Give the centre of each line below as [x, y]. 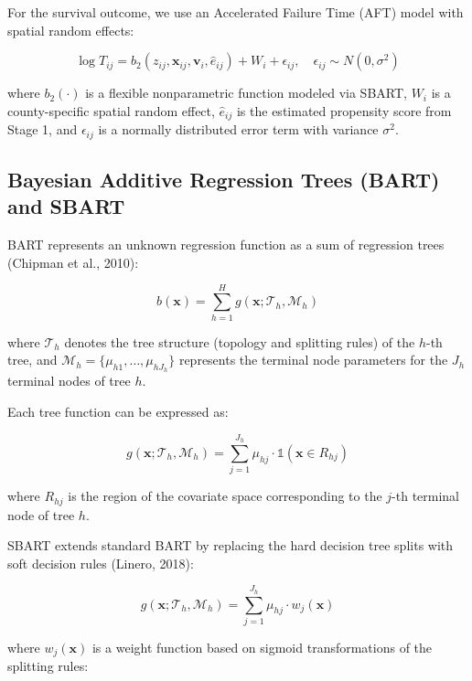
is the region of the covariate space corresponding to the [225, 496]
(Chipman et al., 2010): [73, 262]
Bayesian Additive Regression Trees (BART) [224, 180]
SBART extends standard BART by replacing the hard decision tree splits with [231, 545]
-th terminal [426, 496]
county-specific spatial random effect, [111, 110]
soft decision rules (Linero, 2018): [101, 563]
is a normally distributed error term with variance [238, 129]
